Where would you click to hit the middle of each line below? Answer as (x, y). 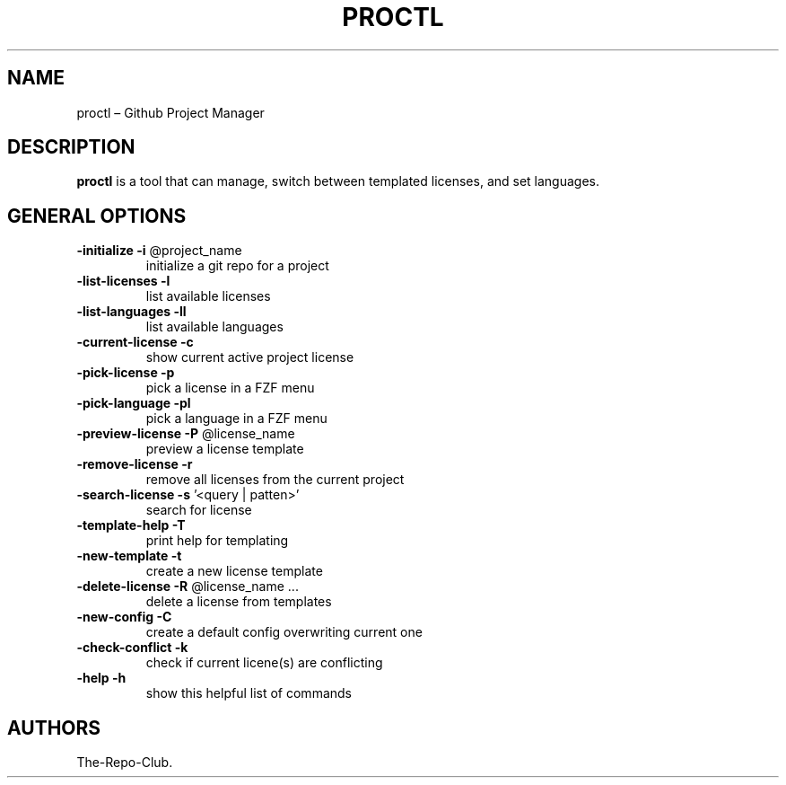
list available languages (214, 327)
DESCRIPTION (71, 147)
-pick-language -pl (134, 403)
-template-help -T (131, 525)
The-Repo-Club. (125, 763)
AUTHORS (54, 728)
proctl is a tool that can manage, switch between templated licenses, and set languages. (338, 181)
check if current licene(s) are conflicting (264, 663)
